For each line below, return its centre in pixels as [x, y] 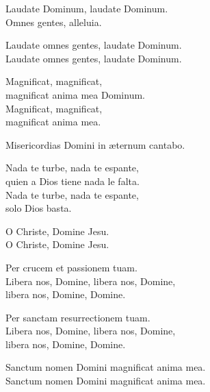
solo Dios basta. [39, 208]
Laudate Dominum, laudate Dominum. [87, 8]
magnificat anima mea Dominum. [75, 94]
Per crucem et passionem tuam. [71, 267]
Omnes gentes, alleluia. [54, 22]
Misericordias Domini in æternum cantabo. [95, 144]
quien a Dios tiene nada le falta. [73, 181]
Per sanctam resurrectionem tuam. [78, 317]
